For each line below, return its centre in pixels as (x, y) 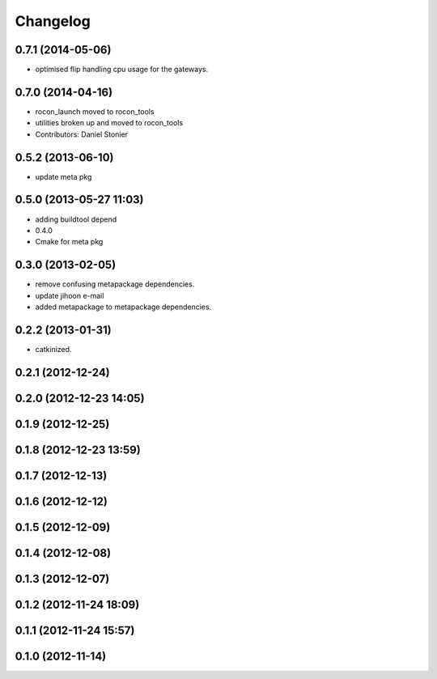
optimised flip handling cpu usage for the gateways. (122, 70)
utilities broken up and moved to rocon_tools (109, 123)
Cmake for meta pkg (69, 242)
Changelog (53, 21)
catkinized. (53, 349)
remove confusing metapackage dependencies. (115, 284)
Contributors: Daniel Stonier (82, 134)
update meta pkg (64, 176)
